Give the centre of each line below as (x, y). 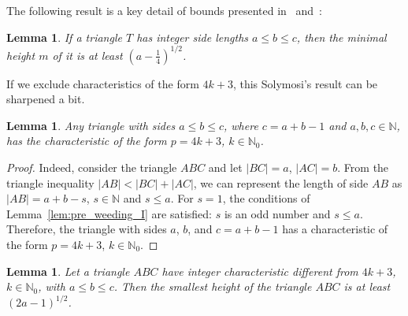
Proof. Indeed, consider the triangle (92, 167)
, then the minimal (341, 37)
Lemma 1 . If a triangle (64, 37)
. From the (363, 167)
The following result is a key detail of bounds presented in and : (164, 10)
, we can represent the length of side (281, 182)
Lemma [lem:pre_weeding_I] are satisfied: (109, 213)
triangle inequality (50, 182)
